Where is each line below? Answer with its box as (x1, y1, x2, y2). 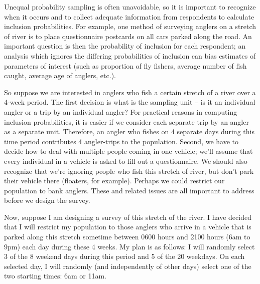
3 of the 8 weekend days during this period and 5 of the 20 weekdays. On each (4, 251, 245, 261)
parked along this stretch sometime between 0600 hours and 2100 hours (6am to (4, 231, 250, 242)
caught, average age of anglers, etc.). (4, 70, 116, 81)
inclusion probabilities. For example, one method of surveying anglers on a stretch (4, 21, 256, 32)
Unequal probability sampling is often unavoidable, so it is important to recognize (4, 2, 256, 12)
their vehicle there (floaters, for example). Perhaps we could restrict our (4, 175, 225, 186)
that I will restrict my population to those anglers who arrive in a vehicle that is (4, 221, 251, 232)
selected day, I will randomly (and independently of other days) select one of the (4, 260, 251, 271)
